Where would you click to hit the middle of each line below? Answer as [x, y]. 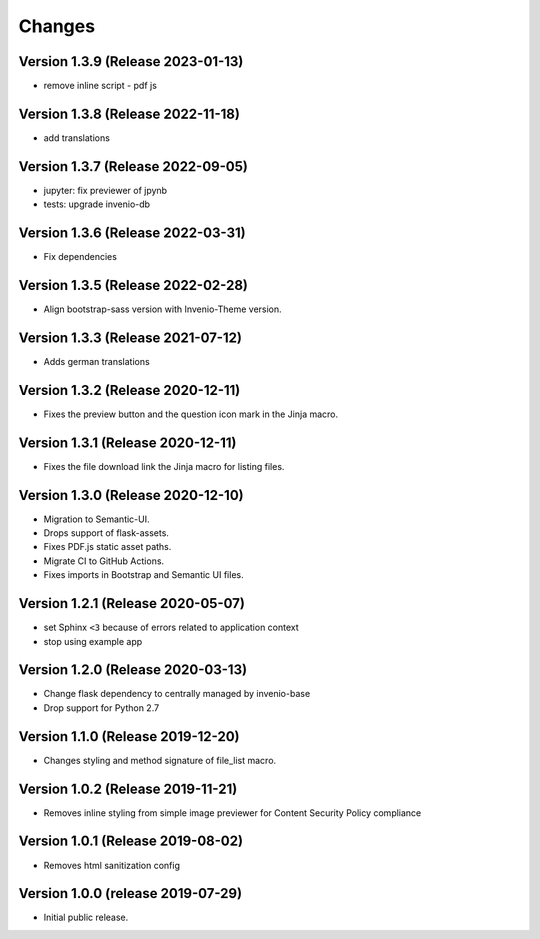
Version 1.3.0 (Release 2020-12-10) [131, 495]
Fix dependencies [80, 257]
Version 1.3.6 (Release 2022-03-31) [132, 233]
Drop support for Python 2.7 [101, 707]
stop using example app [93, 641]
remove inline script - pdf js [100, 86]
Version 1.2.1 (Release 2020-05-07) [131, 603]
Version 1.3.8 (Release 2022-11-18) [129, 113]
